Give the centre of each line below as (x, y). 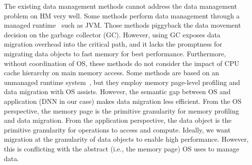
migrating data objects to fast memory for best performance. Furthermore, (115, 53)
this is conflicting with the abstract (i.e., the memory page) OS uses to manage (122, 148)
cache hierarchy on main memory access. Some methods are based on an (111, 73)
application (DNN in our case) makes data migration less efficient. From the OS (123, 101)
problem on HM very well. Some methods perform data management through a (122, 15)
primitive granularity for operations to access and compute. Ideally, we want (117, 129)
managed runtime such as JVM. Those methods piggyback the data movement (123, 25)
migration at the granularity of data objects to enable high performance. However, (126, 139)
